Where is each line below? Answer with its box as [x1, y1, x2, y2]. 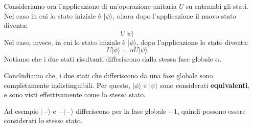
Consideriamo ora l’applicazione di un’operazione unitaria [4, 1, 177, 11]
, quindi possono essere [177, 106, 246, 116]
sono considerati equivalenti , [160, 80, 250, 90]
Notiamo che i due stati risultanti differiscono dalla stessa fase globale [4, 54, 213, 64]
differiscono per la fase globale [76, 106, 166, 116]
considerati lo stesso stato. [4, 115, 83, 126]
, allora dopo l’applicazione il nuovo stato [113, 10, 236, 21]
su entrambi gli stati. [185, 1, 249, 11]
